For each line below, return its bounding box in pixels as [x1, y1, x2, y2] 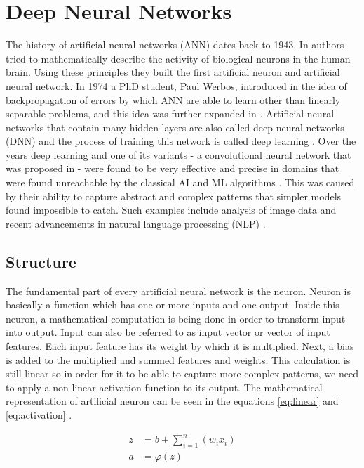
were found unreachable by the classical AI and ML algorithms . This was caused [6, 175, 355, 190]
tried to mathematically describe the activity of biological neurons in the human [6, 51, 351, 65]
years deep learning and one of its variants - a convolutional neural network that [6, 147, 351, 162]
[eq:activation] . [6, 407, 72, 422]
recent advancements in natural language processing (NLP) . [6, 216, 266, 230]
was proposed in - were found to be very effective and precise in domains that [6, 161, 339, 176]
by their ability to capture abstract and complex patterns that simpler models [6, 188, 342, 203]
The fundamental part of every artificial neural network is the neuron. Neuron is [6, 283, 351, 298]
